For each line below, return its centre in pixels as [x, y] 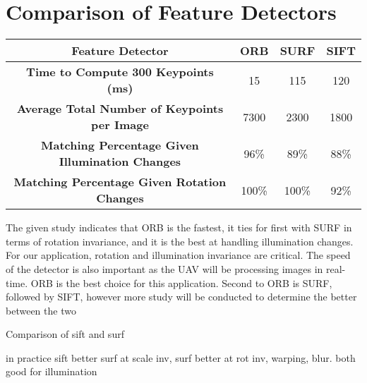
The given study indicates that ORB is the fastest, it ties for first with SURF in [179, 227]
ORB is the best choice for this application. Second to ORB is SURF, [181, 282]
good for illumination [52, 371]
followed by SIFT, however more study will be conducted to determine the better [181, 297]
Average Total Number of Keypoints [120, 109]
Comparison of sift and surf [65, 334]
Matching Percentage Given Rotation [120, 182]
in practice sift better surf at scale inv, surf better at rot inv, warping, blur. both [181, 357]
